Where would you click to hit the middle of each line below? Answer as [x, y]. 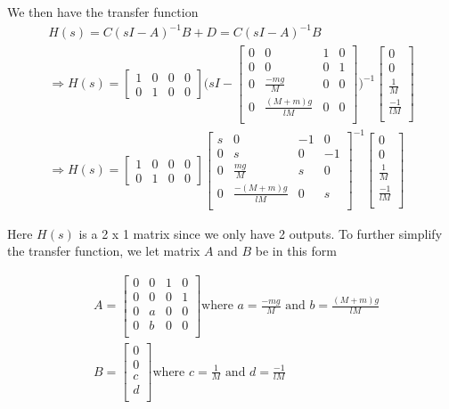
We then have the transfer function [103, 12]
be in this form [296, 251]
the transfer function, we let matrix [104, 251]
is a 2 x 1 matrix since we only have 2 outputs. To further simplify [261, 233]
